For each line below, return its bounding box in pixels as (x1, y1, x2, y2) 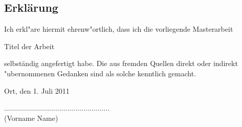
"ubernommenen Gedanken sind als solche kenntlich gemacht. (4, 68, 196, 78)
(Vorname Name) (4, 112, 58, 123)
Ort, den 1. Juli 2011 (4, 85, 70, 96)
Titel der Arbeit (4, 40, 55, 51)
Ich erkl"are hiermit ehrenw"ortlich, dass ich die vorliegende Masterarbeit (4, 24, 233, 34)
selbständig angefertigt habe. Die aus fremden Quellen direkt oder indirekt (4, 58, 238, 69)
